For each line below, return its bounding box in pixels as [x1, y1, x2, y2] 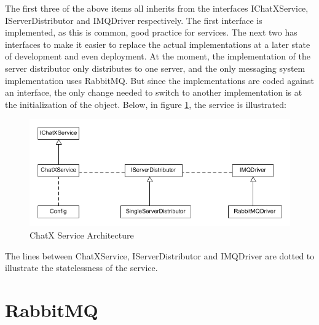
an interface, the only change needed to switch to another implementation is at [5, 86, 302, 99]
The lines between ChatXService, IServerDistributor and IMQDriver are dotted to [5, 249, 315, 262]
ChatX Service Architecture [30, 228, 134, 241]
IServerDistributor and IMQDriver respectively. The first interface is [5, 13, 262, 26]
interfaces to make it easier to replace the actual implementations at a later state [5, 37, 310, 50]
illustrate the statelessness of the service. [5, 261, 158, 274]
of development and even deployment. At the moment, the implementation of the [5, 50, 310, 63]
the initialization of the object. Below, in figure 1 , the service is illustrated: [5, 97, 286, 110]
